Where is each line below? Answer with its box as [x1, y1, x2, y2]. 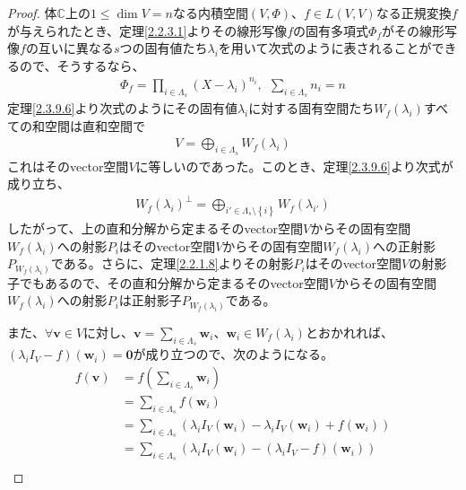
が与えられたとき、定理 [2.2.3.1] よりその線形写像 [7, 21, 288, 39]
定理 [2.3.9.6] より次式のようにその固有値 [7, 99, 237, 118]
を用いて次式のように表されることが [218, 39, 432, 57]
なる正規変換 [375, 4, 452, 22]
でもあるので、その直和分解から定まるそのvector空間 [19, 273, 329, 292]
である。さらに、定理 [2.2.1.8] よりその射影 [50, 254, 294, 273]
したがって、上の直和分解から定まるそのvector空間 [7, 219, 303, 238]
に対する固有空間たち [248, 99, 375, 118]
